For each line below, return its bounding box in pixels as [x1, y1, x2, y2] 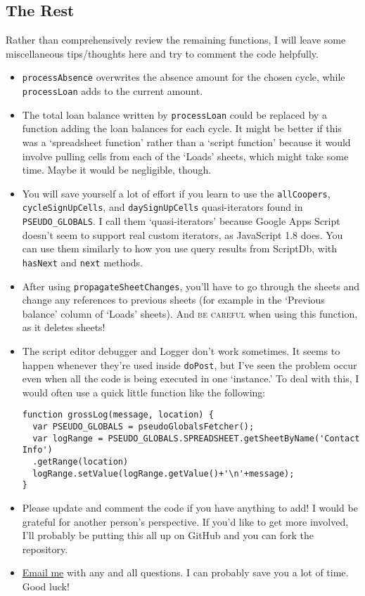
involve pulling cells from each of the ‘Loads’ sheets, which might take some [22, 148, 349, 163]
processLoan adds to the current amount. [22, 84, 203, 98]
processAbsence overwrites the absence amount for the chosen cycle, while [22, 70, 345, 84]
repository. [22, 541, 68, 556]
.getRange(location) [32, 457, 129, 467]
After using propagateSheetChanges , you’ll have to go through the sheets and [22, 278, 360, 293]
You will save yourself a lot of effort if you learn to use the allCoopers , [22, 186, 331, 200]
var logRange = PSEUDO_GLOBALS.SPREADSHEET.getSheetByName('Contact [32, 433, 360, 443]
